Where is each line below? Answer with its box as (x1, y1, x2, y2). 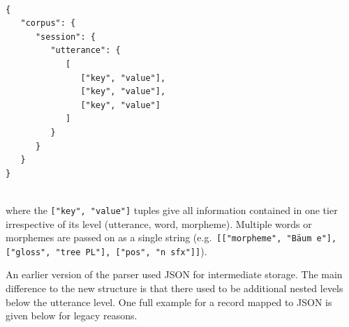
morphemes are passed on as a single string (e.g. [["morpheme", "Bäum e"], (6, 230, 337, 245)
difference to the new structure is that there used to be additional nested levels (6, 281, 343, 296)
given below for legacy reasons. (6, 308, 138, 323)
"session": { (35, 31, 96, 42)
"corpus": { (20, 18, 76, 29)
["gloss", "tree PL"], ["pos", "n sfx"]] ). (6, 243, 207, 258)
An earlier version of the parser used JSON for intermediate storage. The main (6, 267, 343, 282)
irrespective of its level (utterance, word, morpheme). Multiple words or (6, 216, 312, 231)
